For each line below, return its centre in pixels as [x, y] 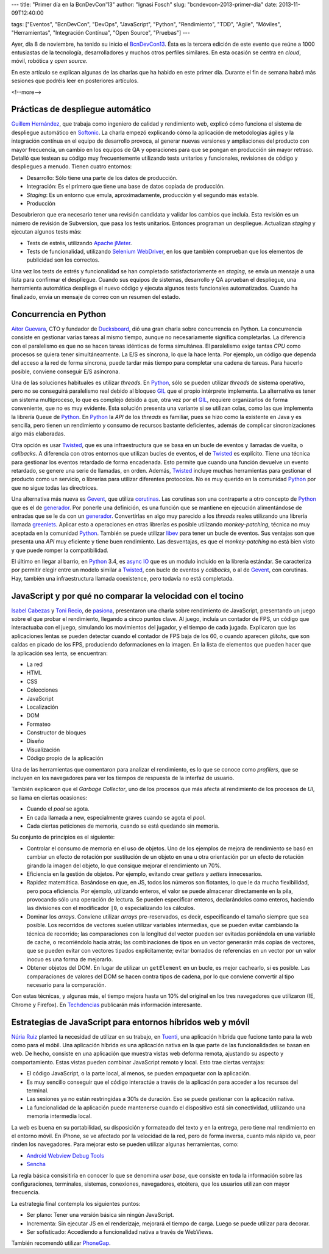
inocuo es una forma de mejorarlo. [70, 959]
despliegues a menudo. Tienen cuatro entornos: [72, 167]
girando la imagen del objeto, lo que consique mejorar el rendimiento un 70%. [124, 865]
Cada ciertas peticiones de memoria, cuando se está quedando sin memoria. [123, 826]
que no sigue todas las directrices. [55, 487]
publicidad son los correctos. [63, 260]
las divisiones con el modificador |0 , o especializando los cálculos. [111, 908]
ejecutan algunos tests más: [47, 232]
